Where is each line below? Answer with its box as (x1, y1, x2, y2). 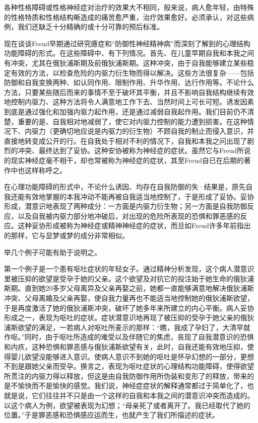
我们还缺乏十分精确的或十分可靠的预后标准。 (17, 21, 164, 32)
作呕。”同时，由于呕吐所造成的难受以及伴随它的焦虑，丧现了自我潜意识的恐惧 (4, 332, 254, 342)
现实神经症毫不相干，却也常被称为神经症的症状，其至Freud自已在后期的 (10, 155, 244, 165)
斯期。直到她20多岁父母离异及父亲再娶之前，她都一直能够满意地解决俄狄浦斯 (4, 283, 254, 293)
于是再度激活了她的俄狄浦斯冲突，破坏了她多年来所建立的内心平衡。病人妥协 (4, 302, 254, 313)
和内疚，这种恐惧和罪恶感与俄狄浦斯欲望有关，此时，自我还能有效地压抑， (4, 341, 247, 351)
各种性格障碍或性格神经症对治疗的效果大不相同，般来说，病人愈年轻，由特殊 (4, 2, 254, 12)
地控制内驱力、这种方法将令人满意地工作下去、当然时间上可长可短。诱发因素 (4, 96, 254, 107)
